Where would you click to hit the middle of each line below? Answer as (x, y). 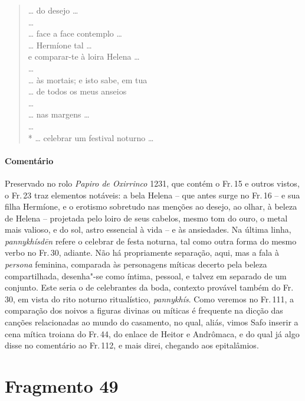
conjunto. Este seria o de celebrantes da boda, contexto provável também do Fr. (149, 287)
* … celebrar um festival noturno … (91, 137)
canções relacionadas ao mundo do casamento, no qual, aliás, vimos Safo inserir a (152, 322)
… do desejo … (53, 10)
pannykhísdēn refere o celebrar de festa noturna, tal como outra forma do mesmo (151, 241)
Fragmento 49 (62, 386)
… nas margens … (59, 114)
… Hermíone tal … (60, 45)
